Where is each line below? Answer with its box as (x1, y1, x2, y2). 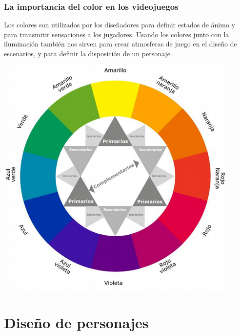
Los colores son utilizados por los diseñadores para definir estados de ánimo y (4, 20, 235, 30)
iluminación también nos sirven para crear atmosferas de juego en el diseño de (4, 39, 237, 49)
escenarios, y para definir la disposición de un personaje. (4, 48, 172, 58)
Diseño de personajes (4, 313, 149, 333)
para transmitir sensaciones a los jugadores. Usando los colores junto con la (4, 29, 229, 39)
